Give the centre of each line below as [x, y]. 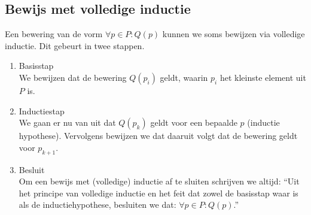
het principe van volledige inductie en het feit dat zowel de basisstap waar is [158, 193]
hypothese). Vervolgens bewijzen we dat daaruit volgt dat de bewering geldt [158, 136]
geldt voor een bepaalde [194, 122]
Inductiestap [42, 110]
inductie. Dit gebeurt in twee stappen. [75, 45]
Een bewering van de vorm [54, 34]
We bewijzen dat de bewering [73, 77]
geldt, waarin [184, 77]
